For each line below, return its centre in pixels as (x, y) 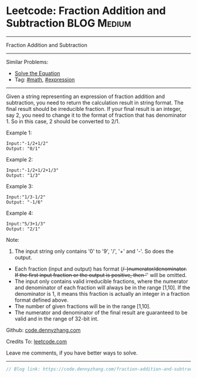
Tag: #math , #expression (45, 79)
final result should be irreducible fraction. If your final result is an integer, (94, 109)
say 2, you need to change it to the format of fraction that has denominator (96, 115)
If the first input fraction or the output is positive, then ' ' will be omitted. (101, 275)
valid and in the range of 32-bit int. (56, 319)
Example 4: (20, 213)
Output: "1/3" (23, 175)
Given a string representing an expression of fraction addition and (86, 96)
